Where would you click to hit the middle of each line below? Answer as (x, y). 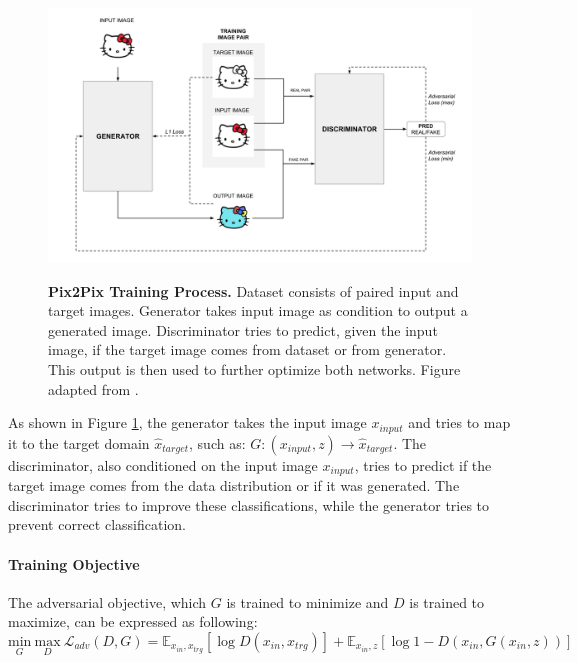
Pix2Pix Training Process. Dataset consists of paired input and (253, 290)
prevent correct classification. (97, 524)
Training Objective (74, 563)
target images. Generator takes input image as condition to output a (258, 310)
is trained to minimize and (307, 601)
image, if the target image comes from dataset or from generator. (247, 349)
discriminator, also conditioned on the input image (163, 464)
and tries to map (459, 422)
